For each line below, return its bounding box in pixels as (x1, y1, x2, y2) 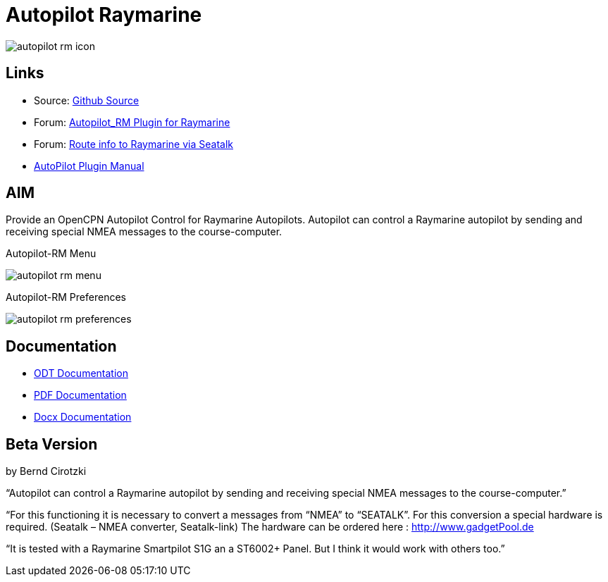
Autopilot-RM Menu (6, 247, 97, 260)
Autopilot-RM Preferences (6, 291, 126, 304)
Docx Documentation (34, 411, 132, 423)
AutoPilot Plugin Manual (34, 159, 144, 172)
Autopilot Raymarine (6, 3, 202, 27)
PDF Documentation (34, 389, 127, 402)
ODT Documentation (34, 367, 128, 380)
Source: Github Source (34, 94, 139, 106)
